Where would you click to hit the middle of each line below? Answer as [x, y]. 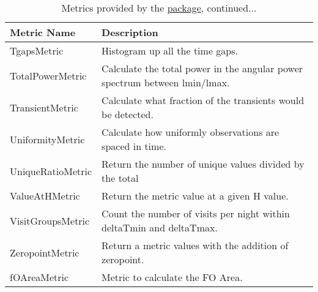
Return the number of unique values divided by [203, 164]
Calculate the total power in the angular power [202, 68]
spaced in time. [134, 146]
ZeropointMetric [45, 252]
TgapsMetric [37, 51]
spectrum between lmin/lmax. [166, 82]
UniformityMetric [47, 139]
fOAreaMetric [39, 277]
